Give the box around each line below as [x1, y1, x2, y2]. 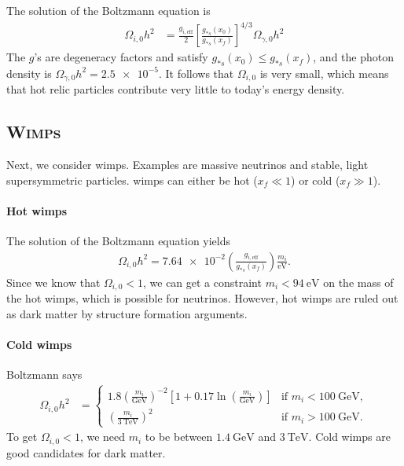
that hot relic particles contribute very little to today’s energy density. [6, 81, 345, 97]
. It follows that [158, 64, 234, 81]
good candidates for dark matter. [6, 444, 166, 460]
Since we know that [6, 273, 101, 290]
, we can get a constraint [142, 273, 262, 290]
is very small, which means [259, 64, 389, 81]
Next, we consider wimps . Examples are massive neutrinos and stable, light [6, 156, 369, 173]
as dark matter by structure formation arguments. [6, 305, 248, 321]
